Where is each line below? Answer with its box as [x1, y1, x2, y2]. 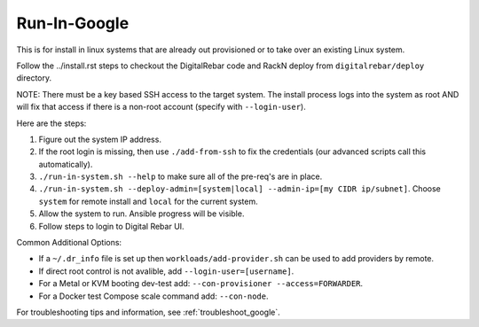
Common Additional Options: [16, 237, 122, 248]
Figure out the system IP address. [38, 134, 161, 144]
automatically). [38, 159, 93, 169]
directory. [16, 73, 52, 83]
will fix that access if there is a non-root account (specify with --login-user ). [16, 102, 306, 113]
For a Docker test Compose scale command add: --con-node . [38, 291, 269, 301]
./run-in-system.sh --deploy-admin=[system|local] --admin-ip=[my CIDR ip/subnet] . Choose [38, 183, 441, 194]
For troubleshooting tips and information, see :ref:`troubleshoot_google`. [16, 307, 281, 317]
